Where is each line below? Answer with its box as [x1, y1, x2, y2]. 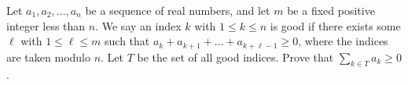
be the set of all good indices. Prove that [137, 48, 334, 65]
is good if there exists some [270, 17, 401, 34]
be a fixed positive [287, 2, 375, 18]
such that [105, 33, 150, 49]
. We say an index [95, 17, 182, 34]
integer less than [6, 17, 86, 34]
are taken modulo [6, 48, 90, 65]
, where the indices [298, 33, 388, 49]
